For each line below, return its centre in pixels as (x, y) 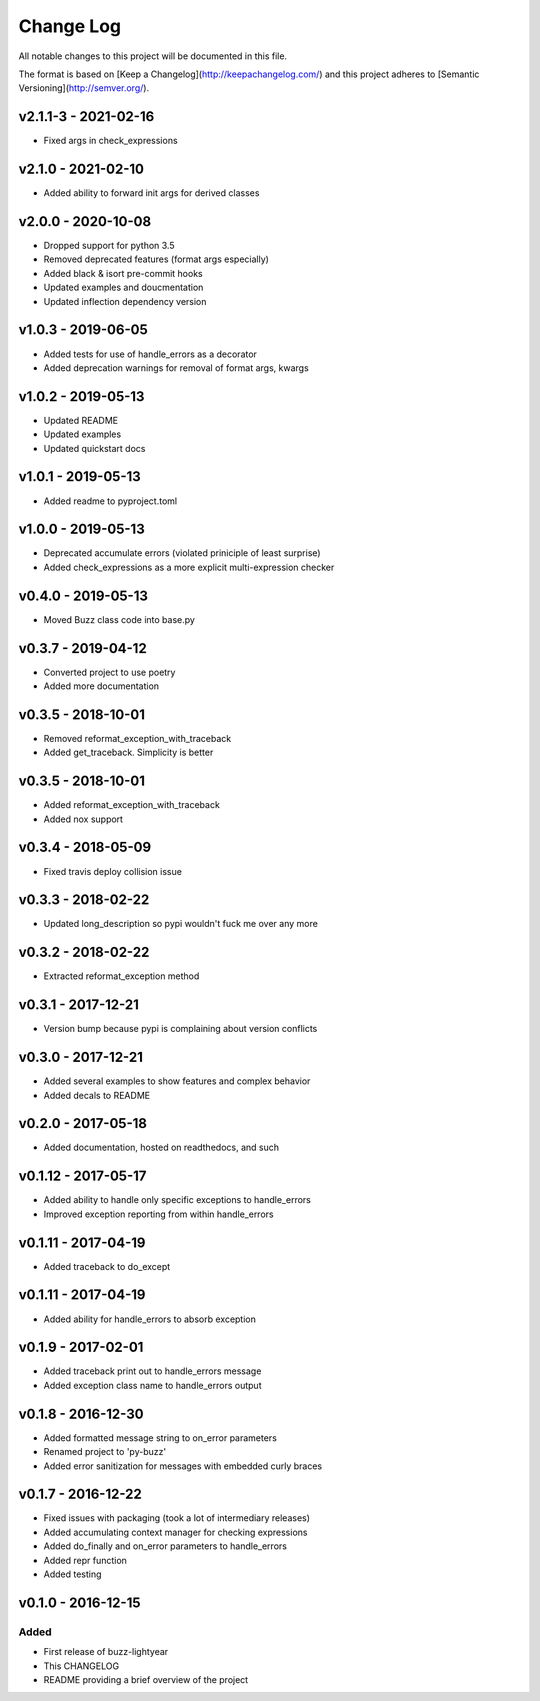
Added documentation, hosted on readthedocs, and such (161, 1147)
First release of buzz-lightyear (106, 1652)
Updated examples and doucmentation (123, 287)
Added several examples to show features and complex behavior (177, 1081)
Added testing (72, 1574)
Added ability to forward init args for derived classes (151, 193)
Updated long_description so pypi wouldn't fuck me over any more (181, 924)
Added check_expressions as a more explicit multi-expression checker (189, 567)
